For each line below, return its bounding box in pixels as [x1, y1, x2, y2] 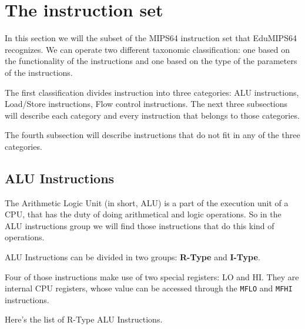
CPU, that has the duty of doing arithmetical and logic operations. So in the [5, 208, 281, 220]
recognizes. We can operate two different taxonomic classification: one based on [5, 43, 290, 55]
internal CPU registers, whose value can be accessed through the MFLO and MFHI [5, 282, 293, 294]
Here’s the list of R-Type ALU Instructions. [5, 313, 163, 325]
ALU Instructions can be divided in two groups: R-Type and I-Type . [5, 251, 260, 263]
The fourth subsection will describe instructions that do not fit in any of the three [5, 129, 300, 141]
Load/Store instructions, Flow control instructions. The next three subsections [5, 98, 288, 110]
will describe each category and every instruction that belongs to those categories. [5, 109, 300, 121]
